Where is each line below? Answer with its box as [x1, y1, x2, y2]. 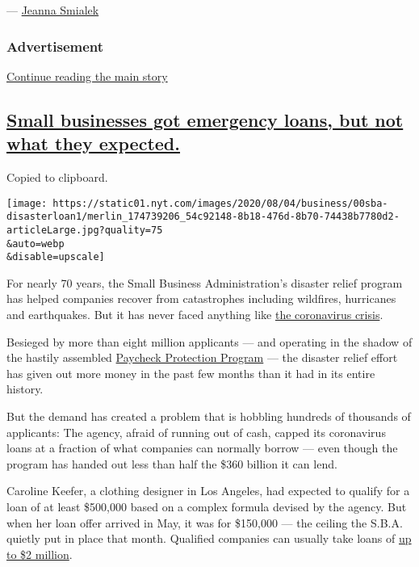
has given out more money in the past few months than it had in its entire [6, 364, 375, 381]
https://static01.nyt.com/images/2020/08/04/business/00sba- [52, 197, 388, 209]
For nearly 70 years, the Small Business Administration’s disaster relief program [6, 274, 403, 291]
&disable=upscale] [6, 251, 105, 263]
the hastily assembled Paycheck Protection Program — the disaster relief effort [6, 349, 398, 366]
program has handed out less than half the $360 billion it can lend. [6, 455, 337, 472]
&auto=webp [6, 237, 65, 250]
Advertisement [6, 36, 104, 56]
